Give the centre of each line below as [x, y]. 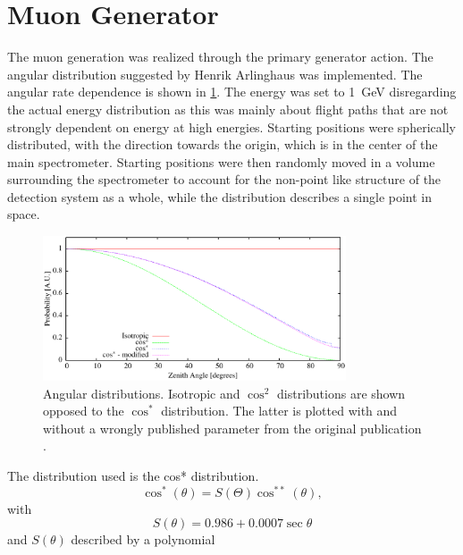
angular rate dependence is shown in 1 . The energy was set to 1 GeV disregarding [232, 92]
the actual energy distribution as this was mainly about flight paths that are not [228, 109]
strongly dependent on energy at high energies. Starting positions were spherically [231, 126]
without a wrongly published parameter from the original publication [232, 428]
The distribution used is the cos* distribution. [133, 475]
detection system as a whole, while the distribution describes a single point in [220, 196]
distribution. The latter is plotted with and [279, 411]
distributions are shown [341, 393]
